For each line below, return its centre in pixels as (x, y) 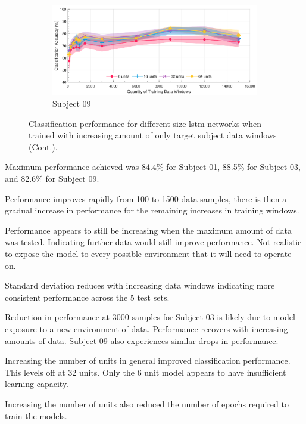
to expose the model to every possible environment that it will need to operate (148, 254)
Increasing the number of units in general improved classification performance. (148, 360)
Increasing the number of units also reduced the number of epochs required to (147, 403)
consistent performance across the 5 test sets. (87, 297)
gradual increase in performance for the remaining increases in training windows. (152, 210)
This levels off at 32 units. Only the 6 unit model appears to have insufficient (146, 372)
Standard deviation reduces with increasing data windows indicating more (140, 285)
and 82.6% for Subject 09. (52, 179)
